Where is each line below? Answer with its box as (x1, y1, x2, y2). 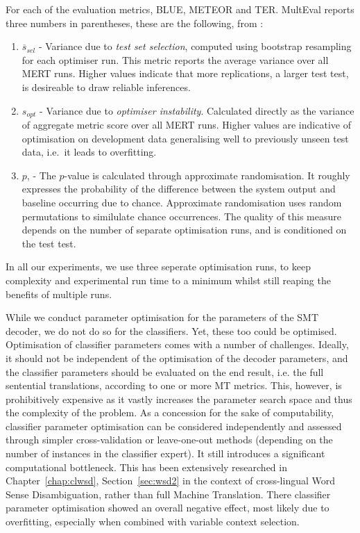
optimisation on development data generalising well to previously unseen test (22, 131, 349, 145)
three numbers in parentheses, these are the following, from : (6, 15, 264, 30)
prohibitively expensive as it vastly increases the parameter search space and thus (6, 391, 352, 406)
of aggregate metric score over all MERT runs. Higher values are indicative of (22, 117, 351, 132)
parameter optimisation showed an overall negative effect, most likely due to (6, 500, 329, 515)
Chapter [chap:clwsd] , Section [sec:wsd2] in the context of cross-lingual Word (6, 473, 336, 488)
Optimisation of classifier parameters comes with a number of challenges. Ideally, (6, 337, 349, 352)
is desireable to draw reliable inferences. (22, 79, 191, 94)
